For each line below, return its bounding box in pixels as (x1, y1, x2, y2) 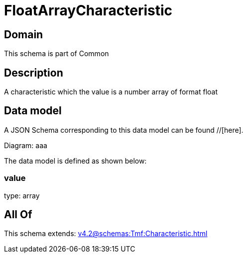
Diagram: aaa (4, 141, 47, 150)
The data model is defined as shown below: (4, 156, 147, 165)
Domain (4, 28, 43, 41)
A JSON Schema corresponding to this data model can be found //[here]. (4, 125, 244, 134)
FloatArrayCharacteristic (4, 2, 173, 19)
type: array (4, 191, 40, 200)
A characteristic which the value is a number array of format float (4, 87, 218, 96)
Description (4, 66, 63, 79)
